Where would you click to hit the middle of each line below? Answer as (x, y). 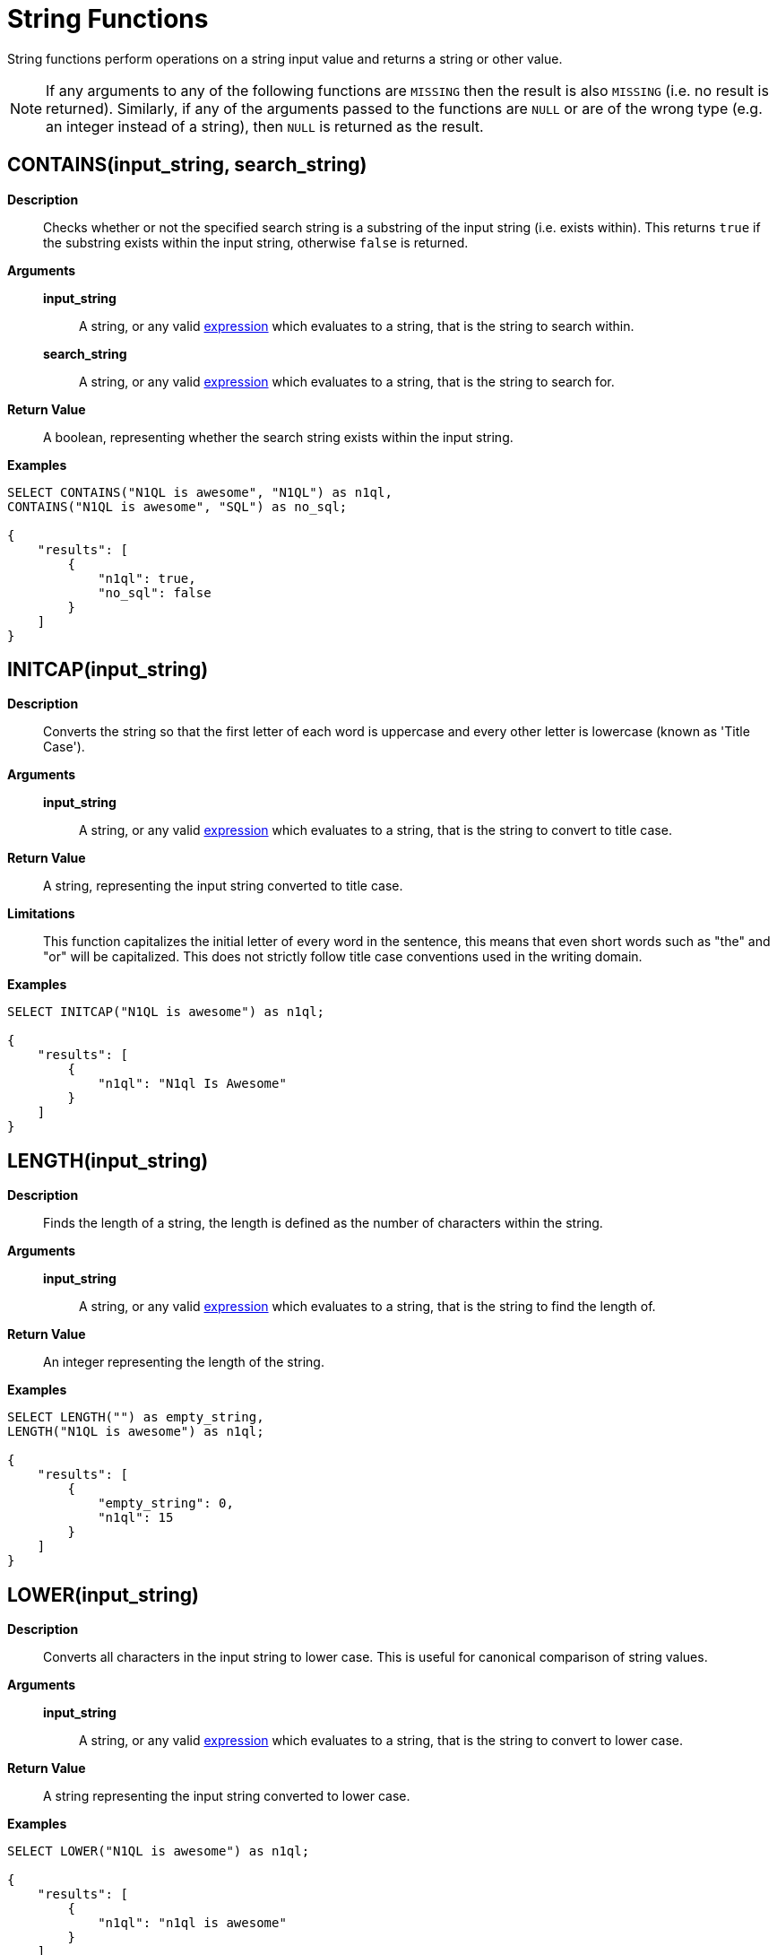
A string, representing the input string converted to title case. (223, 886)
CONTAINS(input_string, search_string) (187, 165)
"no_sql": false (155, 592)
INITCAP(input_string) (108, 670)
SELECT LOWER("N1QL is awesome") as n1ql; (159, 1851)
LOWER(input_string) (104, 1594)
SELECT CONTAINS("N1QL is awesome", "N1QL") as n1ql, (200, 492)
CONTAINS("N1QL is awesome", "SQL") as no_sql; (177, 506)
